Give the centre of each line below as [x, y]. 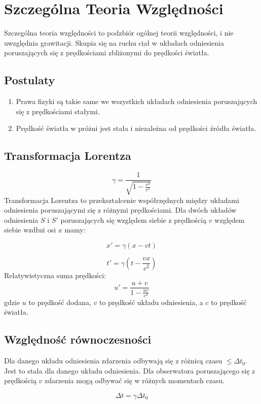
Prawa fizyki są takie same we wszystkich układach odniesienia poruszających [137, 101]
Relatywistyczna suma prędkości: [55, 275]
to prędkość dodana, [60, 302]
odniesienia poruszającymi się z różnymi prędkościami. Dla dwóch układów [120, 210]
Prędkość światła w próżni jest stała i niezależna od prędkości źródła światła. [136, 128]
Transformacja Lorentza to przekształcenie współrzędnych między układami [122, 200]
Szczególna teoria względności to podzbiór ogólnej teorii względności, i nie [119, 33]
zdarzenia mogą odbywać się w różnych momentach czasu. [135, 380]
